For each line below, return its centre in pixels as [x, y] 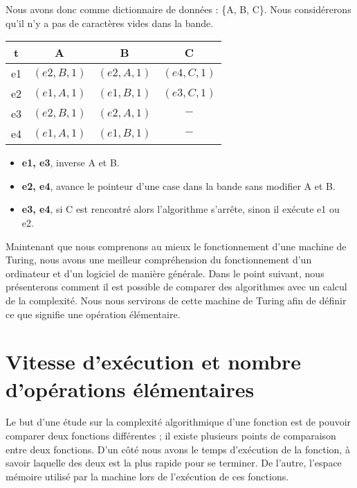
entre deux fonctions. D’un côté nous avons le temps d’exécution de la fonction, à [178, 449]
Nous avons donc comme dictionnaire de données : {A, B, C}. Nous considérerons [178, 9]
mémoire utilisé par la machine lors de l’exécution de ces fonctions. [147, 476]
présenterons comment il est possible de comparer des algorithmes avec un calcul [176, 287]
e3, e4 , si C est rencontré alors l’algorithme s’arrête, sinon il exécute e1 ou [181, 209]
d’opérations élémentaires [130, 389]
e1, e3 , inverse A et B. [71, 163]
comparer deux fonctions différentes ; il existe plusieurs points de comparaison [171, 436]
